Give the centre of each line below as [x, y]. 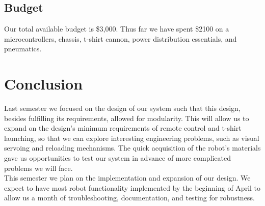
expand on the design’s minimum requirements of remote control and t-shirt [123, 128]
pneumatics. [23, 49]
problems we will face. [38, 168]
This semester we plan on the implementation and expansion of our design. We [127, 178]
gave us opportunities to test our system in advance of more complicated [117, 158]
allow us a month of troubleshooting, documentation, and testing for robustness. [129, 198]
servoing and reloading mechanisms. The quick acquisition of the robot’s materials [132, 148]
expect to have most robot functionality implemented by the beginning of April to [132, 187]
